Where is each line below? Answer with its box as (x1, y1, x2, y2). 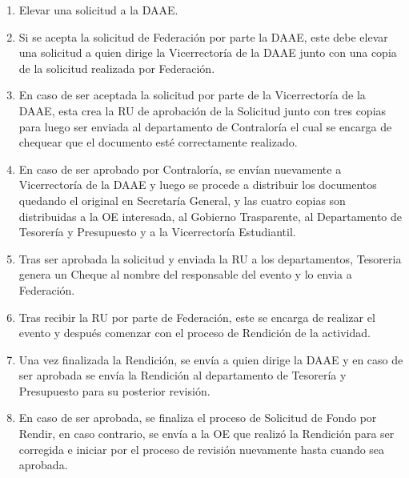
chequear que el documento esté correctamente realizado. (18, 134, 298, 151)
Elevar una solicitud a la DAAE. (18, 2, 178, 18)
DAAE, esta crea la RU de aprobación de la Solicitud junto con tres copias (18, 102, 387, 118)
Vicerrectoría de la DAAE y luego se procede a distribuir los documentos (18, 176, 377, 193)
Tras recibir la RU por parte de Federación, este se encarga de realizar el (18, 308, 375, 325)
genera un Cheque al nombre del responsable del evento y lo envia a (18, 266, 352, 283)
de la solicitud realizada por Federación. (18, 59, 215, 76)
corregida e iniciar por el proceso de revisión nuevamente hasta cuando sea (18, 440, 385, 457)
